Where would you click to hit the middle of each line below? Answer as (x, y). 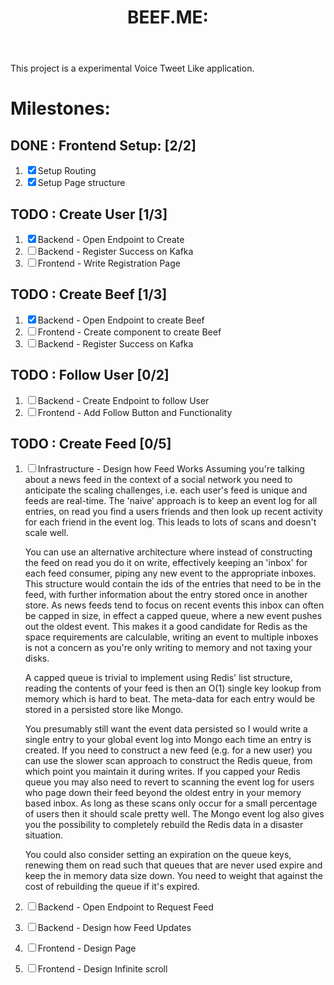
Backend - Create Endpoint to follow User (123, 400)
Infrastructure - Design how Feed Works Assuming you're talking (171, 469)
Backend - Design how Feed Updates (114, 928)
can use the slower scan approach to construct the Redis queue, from (168, 761)
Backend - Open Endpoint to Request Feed (125, 907)
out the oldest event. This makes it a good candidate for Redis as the (166, 627)
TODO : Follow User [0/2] (90, 375)
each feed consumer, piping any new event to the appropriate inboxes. (170, 573)
